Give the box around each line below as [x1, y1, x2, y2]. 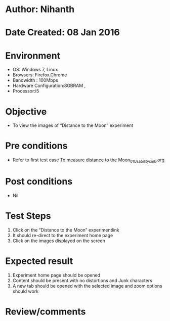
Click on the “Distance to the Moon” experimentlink [12, 226, 120, 233]
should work [12, 288, 39, 294]
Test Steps [5, 210, 52, 222]
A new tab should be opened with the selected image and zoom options [12, 283, 163, 289]
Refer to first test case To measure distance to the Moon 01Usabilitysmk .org [12, 157, 165, 164]
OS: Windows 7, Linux [12, 67, 58, 73]
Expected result [5, 255, 73, 267]
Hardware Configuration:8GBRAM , [12, 82, 86, 89]
